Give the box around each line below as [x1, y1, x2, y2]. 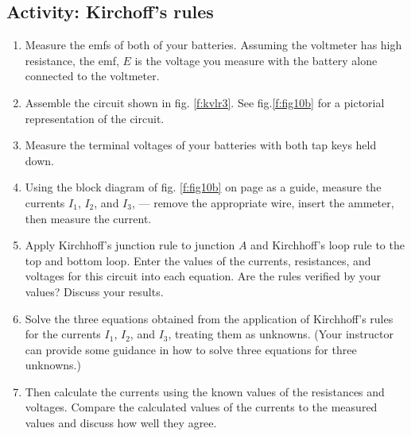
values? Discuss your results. [25, 283, 164, 299]
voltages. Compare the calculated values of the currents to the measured [25, 399, 378, 415]
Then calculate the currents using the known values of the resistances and [25, 383, 385, 399]
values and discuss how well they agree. [25, 415, 217, 431]
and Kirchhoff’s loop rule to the [250, 237, 405, 253]
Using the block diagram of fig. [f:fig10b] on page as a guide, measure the [25, 179, 382, 195]
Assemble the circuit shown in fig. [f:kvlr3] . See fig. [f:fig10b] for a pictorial [25, 94, 385, 110]
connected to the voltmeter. [25, 68, 160, 84]
